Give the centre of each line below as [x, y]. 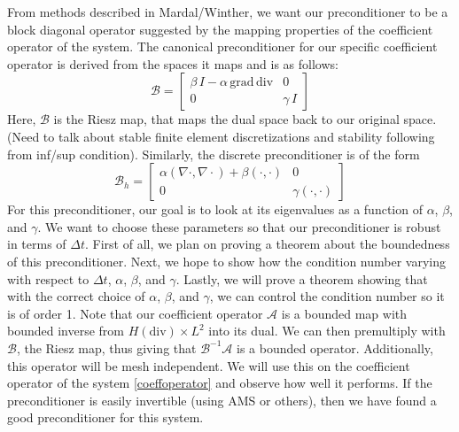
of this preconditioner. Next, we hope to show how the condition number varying [226, 261]
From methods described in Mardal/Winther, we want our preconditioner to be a [228, 12]
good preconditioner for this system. [105, 417]
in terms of [37, 244]
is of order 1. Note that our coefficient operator [135, 313]
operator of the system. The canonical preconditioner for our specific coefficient [222, 46]
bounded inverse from [66, 331]
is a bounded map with [344, 313]
